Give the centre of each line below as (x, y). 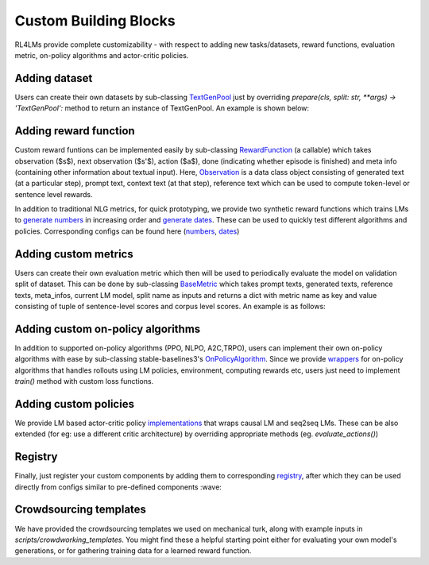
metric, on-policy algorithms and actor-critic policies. (102, 55)
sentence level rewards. (54, 194)
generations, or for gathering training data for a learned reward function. (133, 551)
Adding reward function (75, 131)
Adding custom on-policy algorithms (108, 329)
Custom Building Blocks (95, 21)
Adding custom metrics (74, 254)
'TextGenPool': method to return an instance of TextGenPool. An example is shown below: (162, 108)
